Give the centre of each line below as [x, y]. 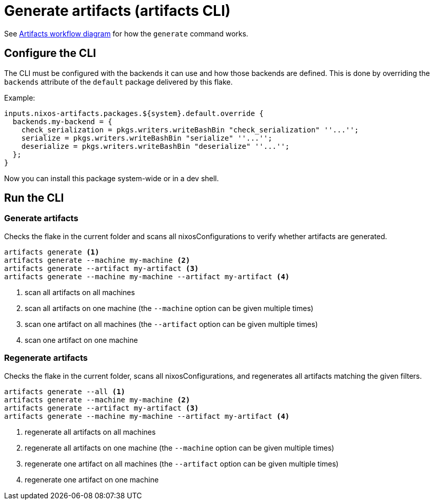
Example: [20, 98]
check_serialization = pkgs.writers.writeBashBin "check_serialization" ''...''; [190, 130]
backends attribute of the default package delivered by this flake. [119, 82]
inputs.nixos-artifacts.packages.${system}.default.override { [134, 113]
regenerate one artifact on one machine [92, 479]
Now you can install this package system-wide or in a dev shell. [112, 178]
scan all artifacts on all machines [80, 292]
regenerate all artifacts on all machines [90, 432]
